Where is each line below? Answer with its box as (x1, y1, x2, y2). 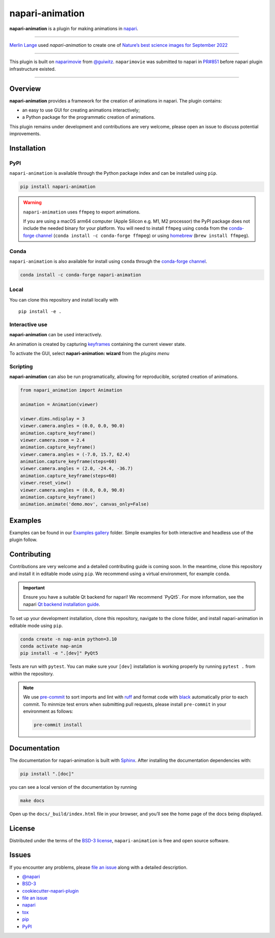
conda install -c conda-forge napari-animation (20, 272, 141, 278)
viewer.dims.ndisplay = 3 (20, 416, 85, 421)
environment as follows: (23, 708, 73, 714)
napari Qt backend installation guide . (23, 601, 100, 607)
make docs (20, 797, 45, 803)
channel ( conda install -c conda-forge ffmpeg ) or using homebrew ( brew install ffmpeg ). (35, 232, 250, 238)
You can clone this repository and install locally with (9, 297, 119, 303)
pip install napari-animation (20, 184, 96, 190)
